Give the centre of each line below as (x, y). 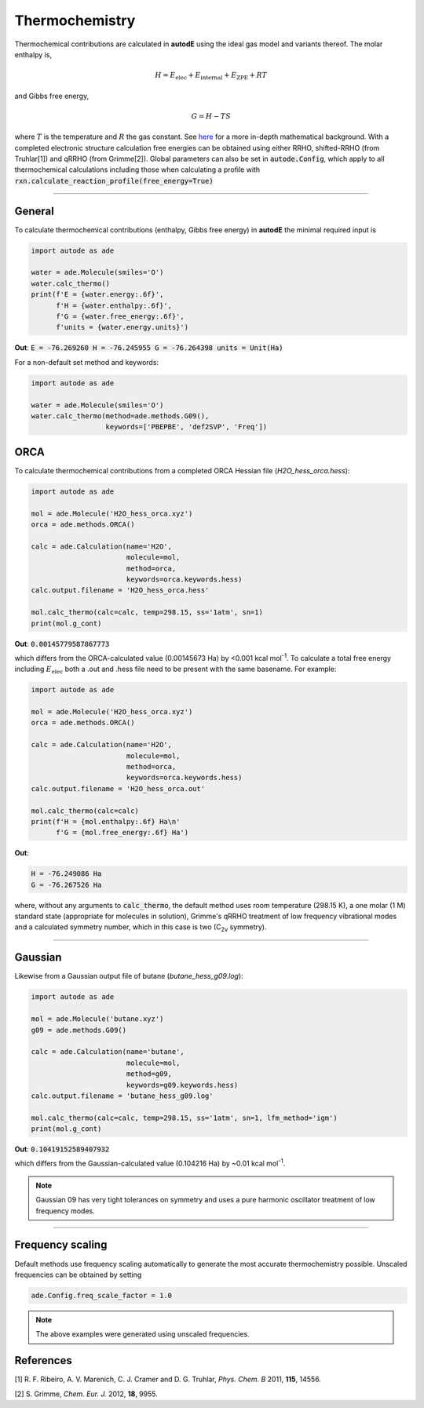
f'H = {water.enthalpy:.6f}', (114, 305)
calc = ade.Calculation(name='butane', (108, 1052)
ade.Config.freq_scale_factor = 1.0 (102, 1295)
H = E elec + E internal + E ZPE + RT (211, 76)
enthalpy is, (33, 54)
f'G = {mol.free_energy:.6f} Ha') (122, 833)
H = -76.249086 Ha (66, 874)
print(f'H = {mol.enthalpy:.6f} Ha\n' (106, 821)
